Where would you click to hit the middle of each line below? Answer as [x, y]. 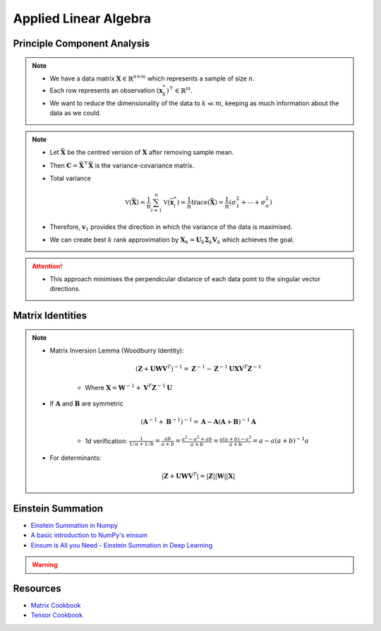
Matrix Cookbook [56, 606]
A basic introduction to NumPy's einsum [89, 535]
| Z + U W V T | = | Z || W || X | [198, 476]
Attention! [47, 266]
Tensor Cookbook [57, 615]
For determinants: [75, 458]
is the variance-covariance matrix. [145, 165]
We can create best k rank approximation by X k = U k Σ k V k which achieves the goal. [172, 240]
